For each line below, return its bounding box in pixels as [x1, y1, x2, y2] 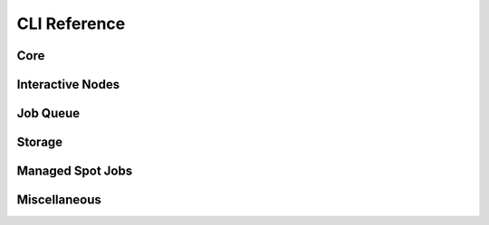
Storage [16, 135, 63, 150]
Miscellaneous [16, 192, 101, 208]
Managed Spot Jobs [16, 164, 133, 179]
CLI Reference [16, 14, 126, 33]
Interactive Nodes [16, 77, 120, 92]
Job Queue [16, 106, 81, 121]
